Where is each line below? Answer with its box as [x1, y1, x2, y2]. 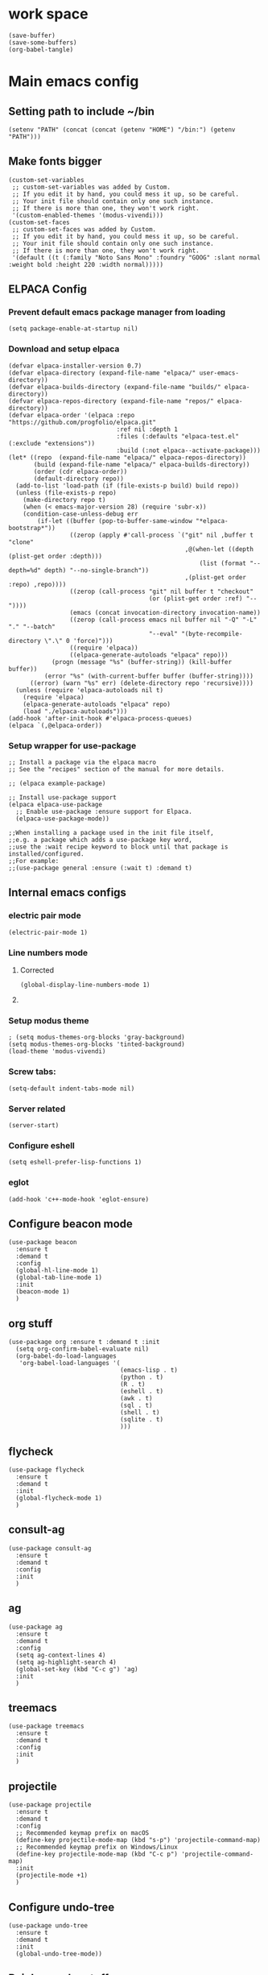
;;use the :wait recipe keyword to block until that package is [8, 843, 229, 851]
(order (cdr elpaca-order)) [33, 467, 128, 475]
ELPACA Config [8, 283, 87, 297]
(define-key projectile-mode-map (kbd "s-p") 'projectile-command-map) [15, 1836, 262, 1844]
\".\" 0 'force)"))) [43, 637, 113, 645]
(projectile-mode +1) [15, 1871, 89, 1880]
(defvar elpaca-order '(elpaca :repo [8, 411, 135, 419]
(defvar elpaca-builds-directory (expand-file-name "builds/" [8, 383, 221, 391]
